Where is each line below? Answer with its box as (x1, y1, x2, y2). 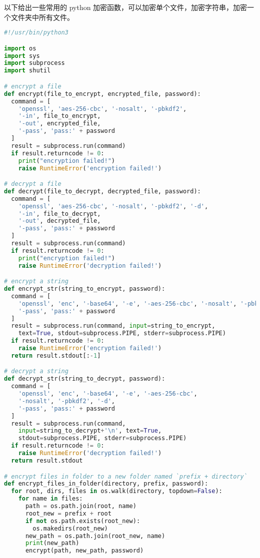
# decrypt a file (4, 180, 61, 188)
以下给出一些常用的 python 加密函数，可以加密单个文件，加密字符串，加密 (4, 2, 247, 12)
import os (4, 44, 36, 52)
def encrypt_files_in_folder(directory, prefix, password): (4, 480, 208, 488)
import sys (4, 52, 40, 59)
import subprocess (4, 59, 65, 67)
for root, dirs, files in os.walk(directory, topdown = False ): (11, 488, 222, 495)
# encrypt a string (4, 278, 68, 285)
